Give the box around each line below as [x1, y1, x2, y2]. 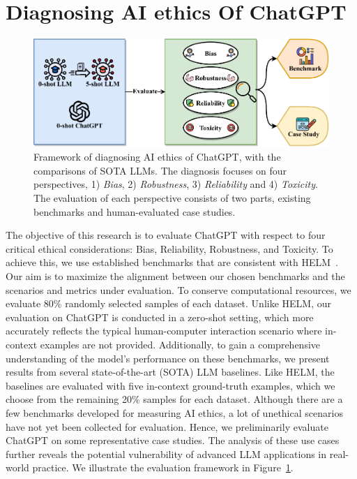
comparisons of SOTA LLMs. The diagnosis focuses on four [33, 163, 287, 177]
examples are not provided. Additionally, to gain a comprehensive [40, 337, 321, 351]
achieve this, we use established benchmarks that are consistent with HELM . [6, 255, 338, 270]
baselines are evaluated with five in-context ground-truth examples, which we [6, 378, 335, 392]
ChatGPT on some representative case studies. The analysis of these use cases [6, 433, 340, 448]
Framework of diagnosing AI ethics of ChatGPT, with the [33, 149, 281, 164]
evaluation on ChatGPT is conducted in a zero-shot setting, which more [6, 309, 314, 324]
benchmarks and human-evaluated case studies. [33, 204, 236, 219]
